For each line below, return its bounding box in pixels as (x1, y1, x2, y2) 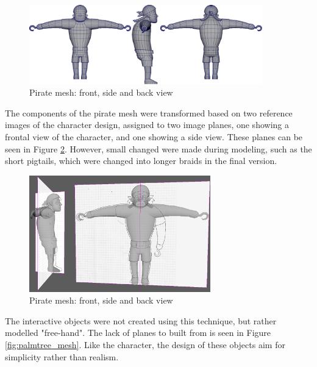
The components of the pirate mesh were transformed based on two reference (5, 106, 293, 119)
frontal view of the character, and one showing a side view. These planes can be (5, 130, 303, 143)
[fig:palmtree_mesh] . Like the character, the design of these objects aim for (5, 338, 285, 351)
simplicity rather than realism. (5, 350, 119, 363)
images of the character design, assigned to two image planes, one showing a (5, 118, 289, 131)
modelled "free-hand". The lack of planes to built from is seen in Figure (5, 326, 271, 339)
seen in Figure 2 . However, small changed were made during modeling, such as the (5, 142, 312, 155)
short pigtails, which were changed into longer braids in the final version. (5, 154, 277, 167)
